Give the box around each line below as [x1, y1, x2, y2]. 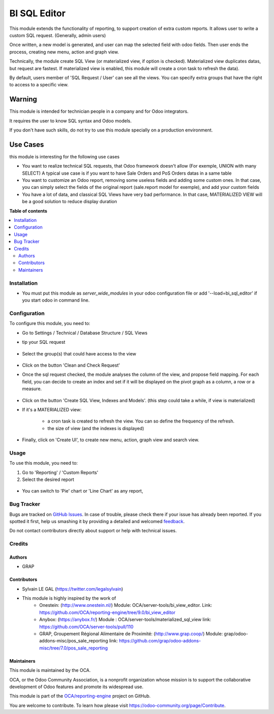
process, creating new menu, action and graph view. [9, 49, 119, 55]
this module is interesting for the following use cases [9, 153, 120, 159]
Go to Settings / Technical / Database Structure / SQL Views [22, 330, 148, 336]
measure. [22, 386, 42, 392]
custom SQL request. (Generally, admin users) [9, 32, 106, 38]
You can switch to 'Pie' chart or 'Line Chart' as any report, [22, 488, 143, 494]
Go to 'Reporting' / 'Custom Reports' [22, 469, 98, 475]
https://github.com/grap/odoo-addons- [119, 638, 201, 644]
